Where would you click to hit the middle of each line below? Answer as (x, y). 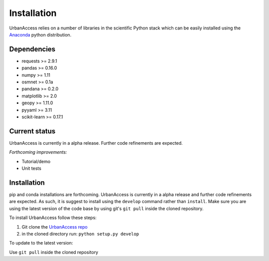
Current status (32, 131)
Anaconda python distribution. (40, 34)
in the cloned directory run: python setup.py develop (80, 234)
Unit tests (32, 168)
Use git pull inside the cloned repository (54, 252)
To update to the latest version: (41, 243)
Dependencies (32, 49)
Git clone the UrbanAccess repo (55, 227)
